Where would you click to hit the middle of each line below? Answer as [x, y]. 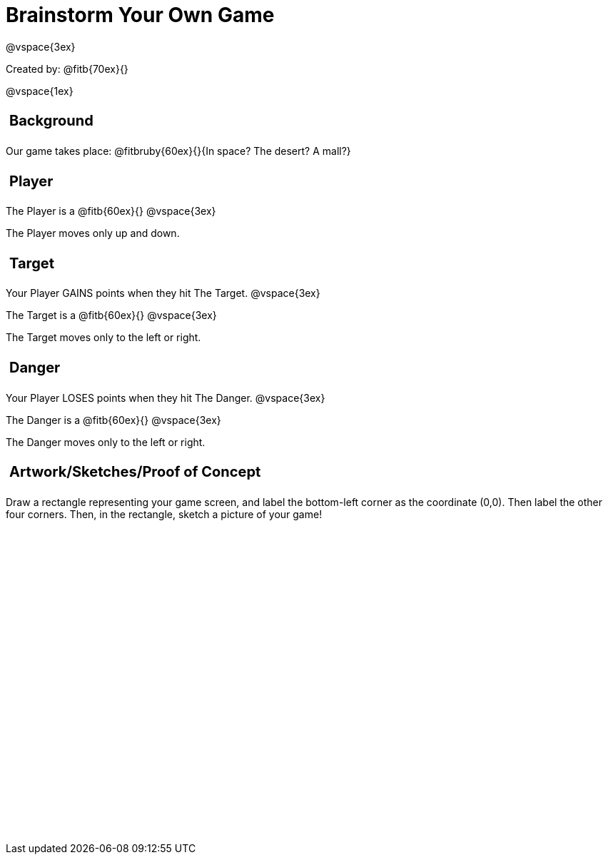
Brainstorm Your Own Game [140, 15]
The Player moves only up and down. [93, 233]
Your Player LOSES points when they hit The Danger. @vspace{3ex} [166, 398]
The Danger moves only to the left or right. [106, 442]
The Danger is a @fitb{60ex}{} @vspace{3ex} [113, 420]
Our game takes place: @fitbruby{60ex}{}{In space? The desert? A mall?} [178, 151]
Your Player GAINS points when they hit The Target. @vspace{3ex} [163, 293]
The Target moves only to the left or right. [103, 338]
